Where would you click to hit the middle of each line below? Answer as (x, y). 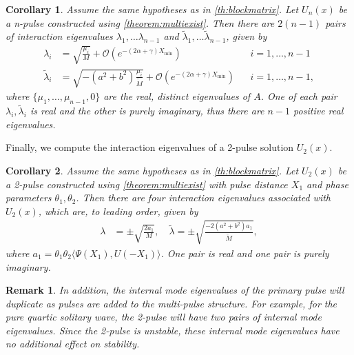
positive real (319, 111)
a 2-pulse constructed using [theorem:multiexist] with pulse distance (147, 184)
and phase (327, 184)
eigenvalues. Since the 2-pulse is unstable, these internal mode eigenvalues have (173, 330)
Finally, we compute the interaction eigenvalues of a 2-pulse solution (150, 147)
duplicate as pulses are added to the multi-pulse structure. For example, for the (171, 303)
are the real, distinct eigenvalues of (177, 96)
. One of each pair (299, 96)
